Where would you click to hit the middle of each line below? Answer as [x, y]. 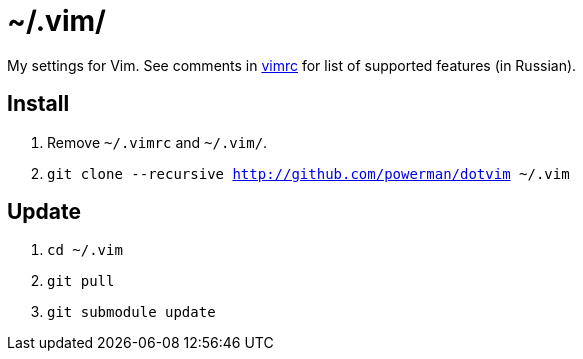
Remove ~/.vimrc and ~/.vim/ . [157, 142]
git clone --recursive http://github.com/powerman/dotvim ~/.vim [308, 173]
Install [38, 104]
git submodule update [131, 312]
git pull [81, 281]
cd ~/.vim [85, 250]
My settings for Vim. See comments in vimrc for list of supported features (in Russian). [292, 65]
